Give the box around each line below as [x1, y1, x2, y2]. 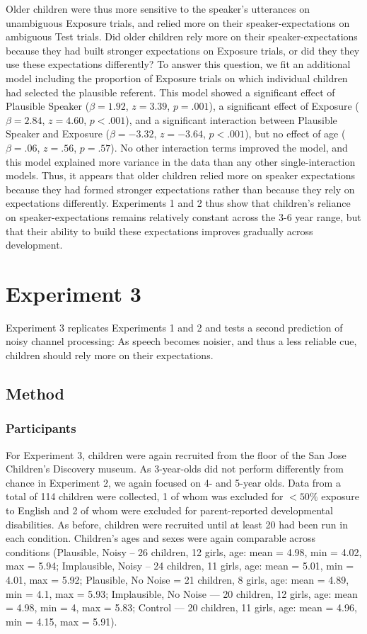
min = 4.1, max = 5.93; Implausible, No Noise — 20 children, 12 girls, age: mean [6, 586, 358, 601]
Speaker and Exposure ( [6, 126, 110, 141]
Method [6, 382, 64, 404]
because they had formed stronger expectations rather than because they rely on [6, 181, 355, 196]
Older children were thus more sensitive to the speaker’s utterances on [6, 1, 310, 16]
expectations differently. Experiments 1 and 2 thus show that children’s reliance [6, 196, 351, 210]
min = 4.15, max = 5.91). [6, 613, 117, 628]
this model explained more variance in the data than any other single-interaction [6, 154, 356, 169]
